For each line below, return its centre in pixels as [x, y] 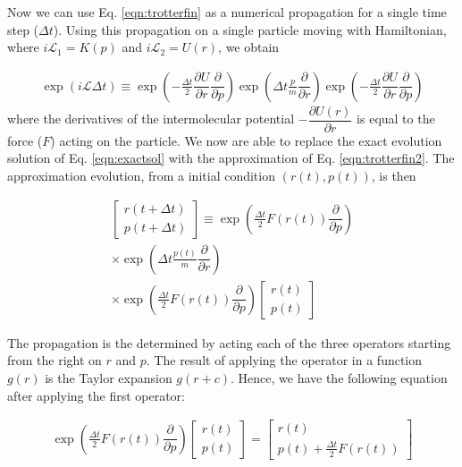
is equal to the [396, 119]
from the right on [55, 360]
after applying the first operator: [96, 395]
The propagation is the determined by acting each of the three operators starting [229, 342]
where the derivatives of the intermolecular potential [151, 119]
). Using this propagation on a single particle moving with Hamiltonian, [250, 29]
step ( [23, 29]
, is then [394, 176]
